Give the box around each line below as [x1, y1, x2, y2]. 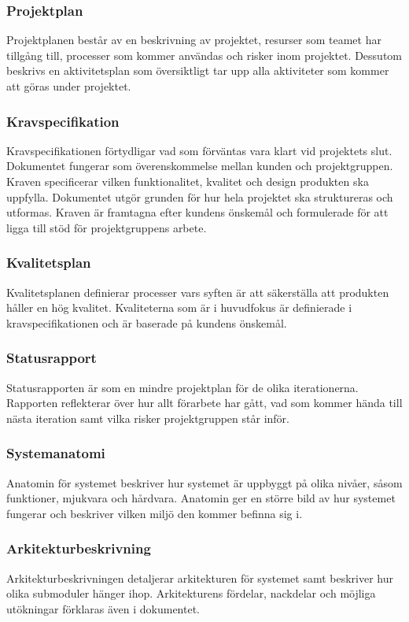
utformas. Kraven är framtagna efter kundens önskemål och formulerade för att [6, 204, 389, 220]
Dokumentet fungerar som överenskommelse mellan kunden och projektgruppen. [6, 157, 393, 174]
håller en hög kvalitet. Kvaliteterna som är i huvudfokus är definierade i [6, 299, 352, 316]
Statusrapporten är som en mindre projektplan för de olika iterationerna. [6, 379, 359, 395]
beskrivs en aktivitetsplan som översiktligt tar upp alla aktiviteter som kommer [6, 62, 389, 79]
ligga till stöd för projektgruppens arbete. [6, 219, 207, 235]
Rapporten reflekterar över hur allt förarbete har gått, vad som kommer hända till [6, 394, 403, 411]
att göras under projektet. [6, 78, 131, 94]
